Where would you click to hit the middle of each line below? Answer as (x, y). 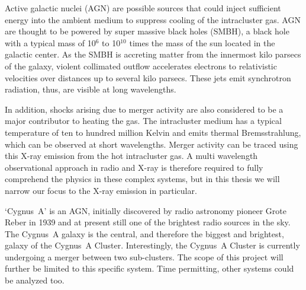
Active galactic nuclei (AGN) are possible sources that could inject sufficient (143, 8)
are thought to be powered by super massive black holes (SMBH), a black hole (147, 31)
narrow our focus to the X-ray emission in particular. (101, 190)
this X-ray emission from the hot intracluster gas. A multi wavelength (131, 156)
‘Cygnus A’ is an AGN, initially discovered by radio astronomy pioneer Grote (146, 210)
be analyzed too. (35, 280)
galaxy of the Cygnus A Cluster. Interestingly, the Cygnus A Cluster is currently (152, 245)
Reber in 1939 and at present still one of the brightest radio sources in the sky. (148, 222)
